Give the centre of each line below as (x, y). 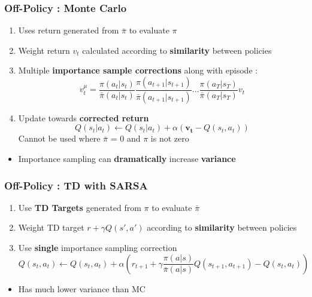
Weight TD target (51, 227)
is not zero (170, 138)
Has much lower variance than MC (82, 288)
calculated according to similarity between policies (177, 50)
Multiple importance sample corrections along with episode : (138, 70)
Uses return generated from (69, 30)
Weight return (44, 50)
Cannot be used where (59, 138)
